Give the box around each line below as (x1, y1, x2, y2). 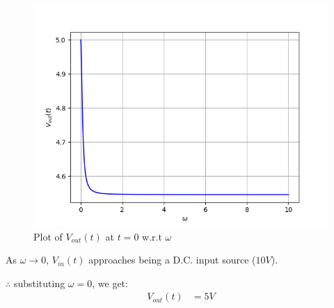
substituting (13, 275, 65, 290)
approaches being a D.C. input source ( (88, 252, 256, 267)
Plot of (33, 229, 63, 243)
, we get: (92, 275, 128, 290)
